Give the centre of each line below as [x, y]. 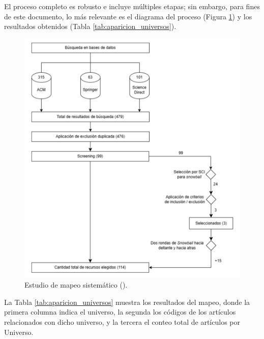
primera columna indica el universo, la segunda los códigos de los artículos [120, 312]
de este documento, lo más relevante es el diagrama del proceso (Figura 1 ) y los [128, 16]
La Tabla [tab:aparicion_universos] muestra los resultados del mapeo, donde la [127, 302]
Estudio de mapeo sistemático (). [76, 285]
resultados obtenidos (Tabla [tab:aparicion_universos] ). [90, 26]
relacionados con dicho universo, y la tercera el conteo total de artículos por [122, 322]
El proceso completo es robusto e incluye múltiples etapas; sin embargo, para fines [132, 6]
